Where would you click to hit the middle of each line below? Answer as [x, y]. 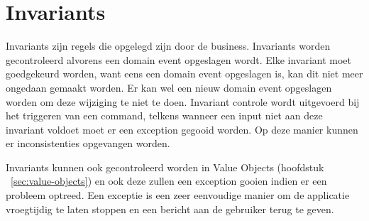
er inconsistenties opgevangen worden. [88, 143]
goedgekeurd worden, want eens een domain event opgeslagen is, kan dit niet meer [184, 74]
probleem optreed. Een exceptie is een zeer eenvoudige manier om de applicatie [178, 195]
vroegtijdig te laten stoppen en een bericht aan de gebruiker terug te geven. [170, 209]
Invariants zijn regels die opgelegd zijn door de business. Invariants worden [168, 46]
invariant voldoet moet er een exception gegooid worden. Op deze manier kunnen [182, 129]
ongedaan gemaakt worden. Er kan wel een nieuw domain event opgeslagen [169, 87]
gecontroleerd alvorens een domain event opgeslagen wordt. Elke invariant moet [179, 59]
